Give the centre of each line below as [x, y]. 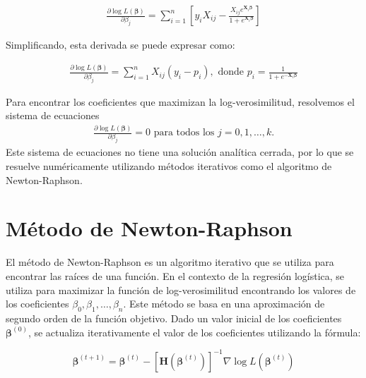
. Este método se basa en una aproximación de [224, 304]
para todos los [184, 133]
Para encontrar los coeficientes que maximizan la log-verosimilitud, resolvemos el [180, 101]
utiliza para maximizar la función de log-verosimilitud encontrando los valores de [181, 289]
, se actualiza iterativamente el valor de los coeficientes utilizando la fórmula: [194, 332]
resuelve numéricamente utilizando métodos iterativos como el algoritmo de [169, 166]
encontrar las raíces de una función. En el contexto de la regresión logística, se [175, 275]
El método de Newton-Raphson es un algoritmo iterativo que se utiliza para [170, 262]
